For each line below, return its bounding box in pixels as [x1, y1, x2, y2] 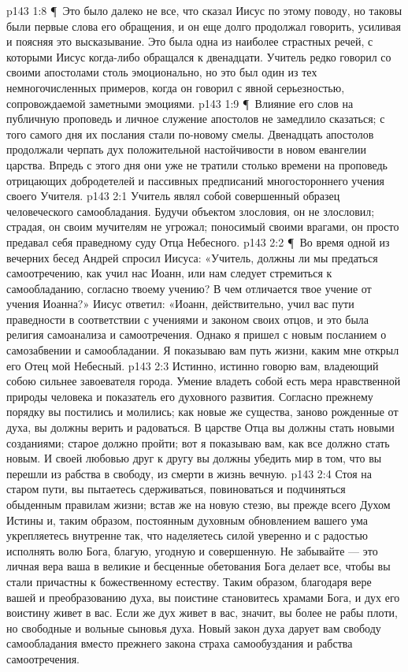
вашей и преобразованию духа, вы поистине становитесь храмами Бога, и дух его [6, 588, 400, 605]
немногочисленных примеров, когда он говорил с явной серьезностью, [6, 79, 345, 95]
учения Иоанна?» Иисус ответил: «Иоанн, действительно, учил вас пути [6, 295, 354, 312]
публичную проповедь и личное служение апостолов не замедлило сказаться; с [6, 110, 385, 127]
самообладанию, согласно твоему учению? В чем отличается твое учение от [6, 280, 372, 296]
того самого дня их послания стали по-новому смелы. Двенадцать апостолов [6, 125, 374, 142]
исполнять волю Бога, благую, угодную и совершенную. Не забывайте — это [6, 542, 378, 559]
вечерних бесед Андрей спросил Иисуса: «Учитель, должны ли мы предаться [6, 249, 378, 265]
